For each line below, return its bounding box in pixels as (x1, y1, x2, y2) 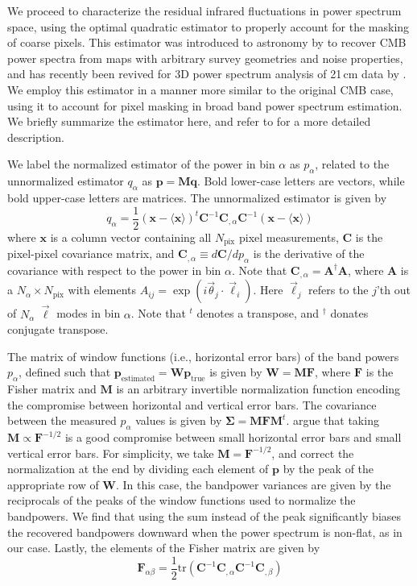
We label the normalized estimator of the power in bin (7, 156, 275, 172)
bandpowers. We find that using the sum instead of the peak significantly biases (7, 508, 402, 525)
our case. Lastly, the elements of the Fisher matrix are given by (7, 539, 320, 556)
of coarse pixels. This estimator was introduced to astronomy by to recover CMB (7, 34, 407, 51)
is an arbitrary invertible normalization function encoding (116, 380, 401, 397)
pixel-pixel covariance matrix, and (7, 245, 175, 262)
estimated (121, 375, 155, 384)
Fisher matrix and (7, 380, 97, 397)
